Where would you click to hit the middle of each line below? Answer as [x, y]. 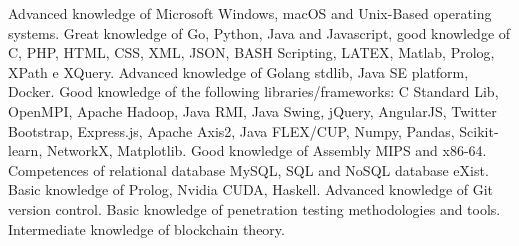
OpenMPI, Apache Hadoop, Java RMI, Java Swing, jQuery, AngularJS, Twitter [252, 110]
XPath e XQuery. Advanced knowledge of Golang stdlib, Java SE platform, [238, 71]
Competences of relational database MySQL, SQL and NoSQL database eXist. [248, 169]
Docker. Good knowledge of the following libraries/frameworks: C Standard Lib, [253, 91]
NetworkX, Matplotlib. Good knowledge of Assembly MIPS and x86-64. [266, 150]
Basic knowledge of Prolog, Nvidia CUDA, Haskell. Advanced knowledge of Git [251, 189]
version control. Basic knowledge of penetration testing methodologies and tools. [254, 208]
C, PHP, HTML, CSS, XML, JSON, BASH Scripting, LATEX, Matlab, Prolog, [251, 52]
